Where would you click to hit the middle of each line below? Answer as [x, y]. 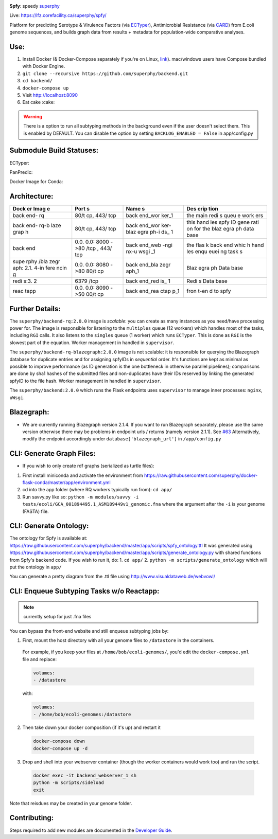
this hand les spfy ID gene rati [223, 222]
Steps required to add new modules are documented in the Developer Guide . [91, 830]
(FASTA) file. [36, 511]
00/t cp [95, 294]
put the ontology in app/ [36, 567]
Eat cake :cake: [39, 102]
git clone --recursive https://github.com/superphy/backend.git [105, 74]
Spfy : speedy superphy [35, 6]
